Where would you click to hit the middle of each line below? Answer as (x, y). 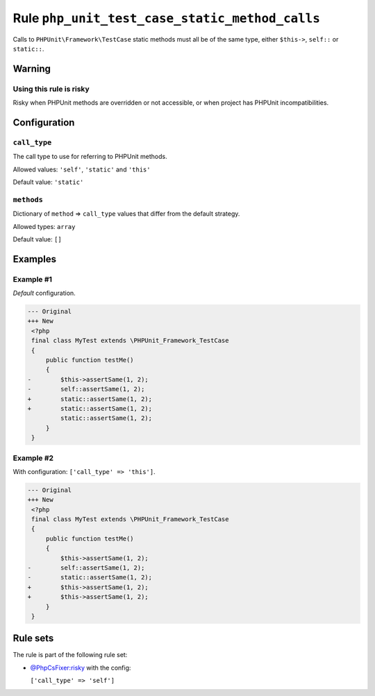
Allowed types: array (44, 226)
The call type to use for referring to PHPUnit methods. (90, 157)
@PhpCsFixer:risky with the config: (81, 668)
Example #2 (33, 458)
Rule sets (33, 638)
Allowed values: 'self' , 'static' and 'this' (82, 169)
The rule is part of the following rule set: (70, 655)
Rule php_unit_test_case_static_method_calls (167, 18)
